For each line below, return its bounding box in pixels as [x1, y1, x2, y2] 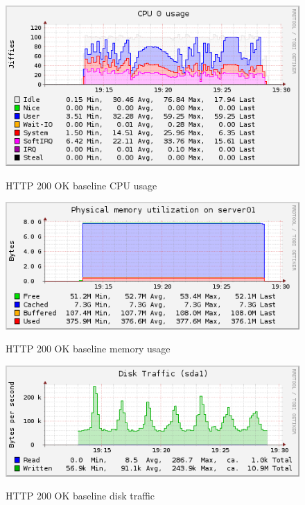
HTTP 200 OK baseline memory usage [6, 341, 171, 356]
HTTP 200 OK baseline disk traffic [6, 488, 155, 503]
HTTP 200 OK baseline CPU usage [6, 178, 157, 192]
